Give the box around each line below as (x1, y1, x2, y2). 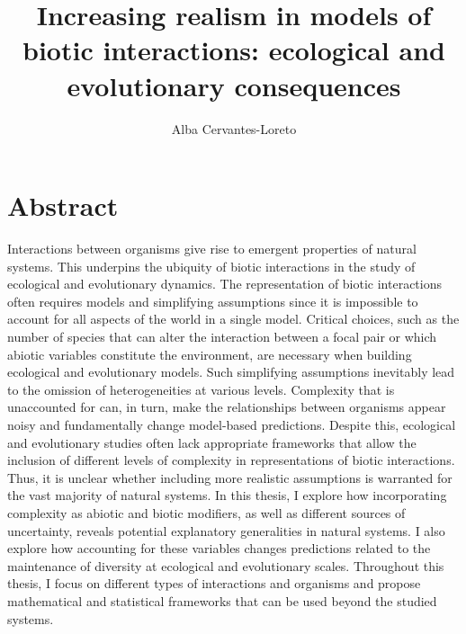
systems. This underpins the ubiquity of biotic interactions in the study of (7, 256, 416, 275)
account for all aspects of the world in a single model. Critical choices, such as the (7, 309, 460, 328)
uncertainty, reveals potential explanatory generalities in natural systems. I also (7, 521, 445, 540)
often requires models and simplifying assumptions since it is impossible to (7, 291, 418, 310)
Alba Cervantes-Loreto (171, 119, 297, 138)
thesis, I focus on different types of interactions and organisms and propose (7, 574, 421, 593)
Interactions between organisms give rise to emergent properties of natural (7, 239, 417, 258)
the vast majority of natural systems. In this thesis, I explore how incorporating (7, 486, 447, 505)
